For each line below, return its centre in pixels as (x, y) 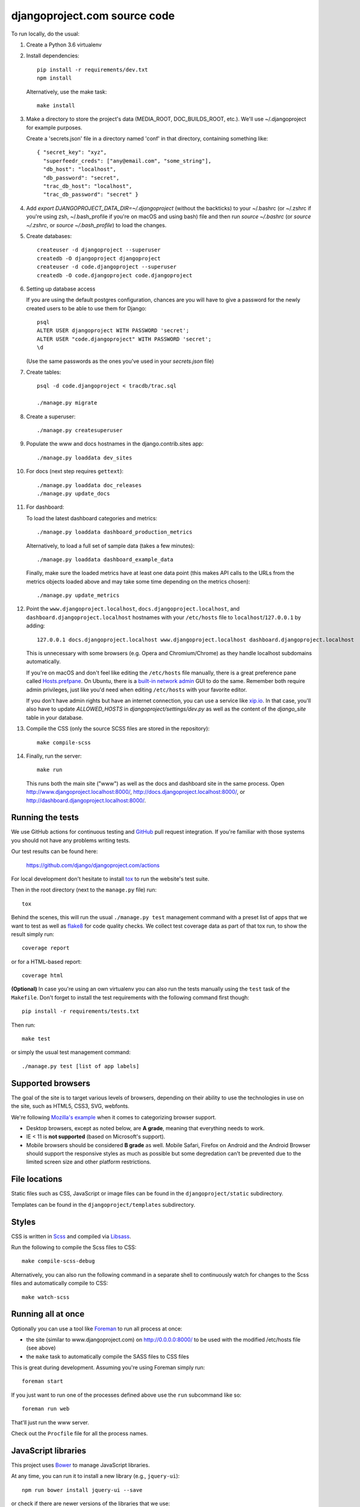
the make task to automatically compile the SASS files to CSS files (108, 1356)
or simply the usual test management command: (71, 1052)
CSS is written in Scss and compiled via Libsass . (71, 1236)
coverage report (46, 948)
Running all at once (48, 1314)
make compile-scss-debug (58, 1261)
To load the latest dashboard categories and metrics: (92, 518)
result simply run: (33, 934)
